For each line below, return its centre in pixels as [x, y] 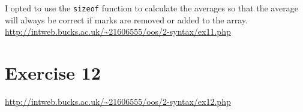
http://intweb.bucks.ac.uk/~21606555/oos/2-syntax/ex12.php [118, 101]
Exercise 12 [53, 73]
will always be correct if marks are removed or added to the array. [126, 19]
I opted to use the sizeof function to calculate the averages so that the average [151, 8]
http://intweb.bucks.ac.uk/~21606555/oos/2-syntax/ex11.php [118, 31]
